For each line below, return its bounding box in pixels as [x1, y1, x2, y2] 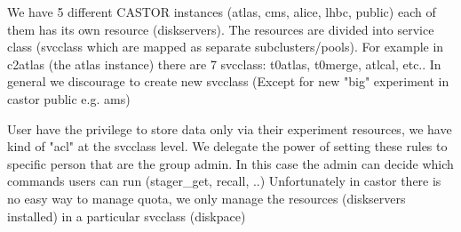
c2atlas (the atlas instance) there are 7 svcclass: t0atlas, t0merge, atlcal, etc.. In [7, 54, 441, 73]
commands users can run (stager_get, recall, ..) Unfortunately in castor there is [7, 172, 441, 190]
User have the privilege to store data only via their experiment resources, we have [7, 119, 452, 138]
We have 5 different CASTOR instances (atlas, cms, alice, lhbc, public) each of [7, 3, 436, 20]
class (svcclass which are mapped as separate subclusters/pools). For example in [7, 37, 444, 56]
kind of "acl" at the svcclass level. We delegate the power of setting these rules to [7, 137, 448, 156]
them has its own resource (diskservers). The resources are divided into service [7, 20, 434, 38]
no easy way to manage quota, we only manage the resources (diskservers [7, 188, 406, 207]
